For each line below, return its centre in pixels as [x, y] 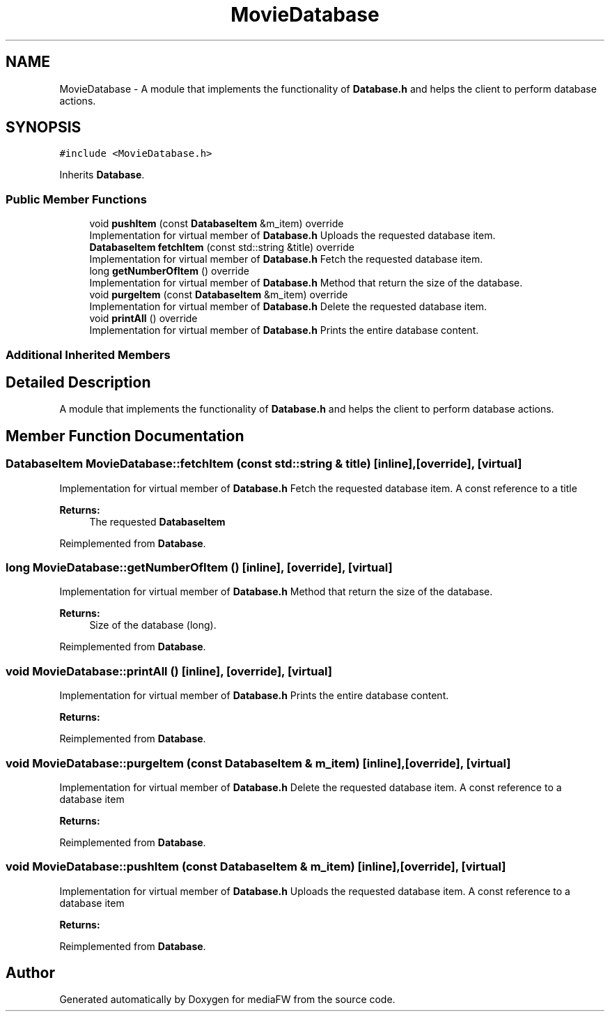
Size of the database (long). [153, 625]
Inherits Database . [102, 175]
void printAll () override [143, 319]
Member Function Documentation [125, 436]
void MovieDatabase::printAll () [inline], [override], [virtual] [169, 671]
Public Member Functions [76, 199]
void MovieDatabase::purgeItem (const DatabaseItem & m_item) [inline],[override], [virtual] [258, 763]
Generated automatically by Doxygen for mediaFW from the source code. [227, 1000]
